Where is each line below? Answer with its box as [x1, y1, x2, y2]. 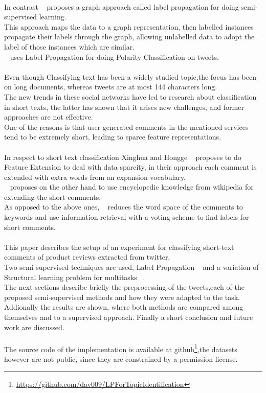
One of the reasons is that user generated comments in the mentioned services [4, 121, 249, 132]
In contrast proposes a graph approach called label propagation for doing [4, 1, 239, 12]
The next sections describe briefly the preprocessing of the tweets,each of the [4, 282, 245, 292]
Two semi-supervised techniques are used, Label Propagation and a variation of [4, 262, 259, 272]
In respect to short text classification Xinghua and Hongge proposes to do [4, 151, 241, 162]
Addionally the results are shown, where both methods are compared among [4, 302, 243, 312]
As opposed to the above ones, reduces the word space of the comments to [4, 201, 243, 212]
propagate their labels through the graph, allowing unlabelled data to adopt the [4, 31, 255, 42]
